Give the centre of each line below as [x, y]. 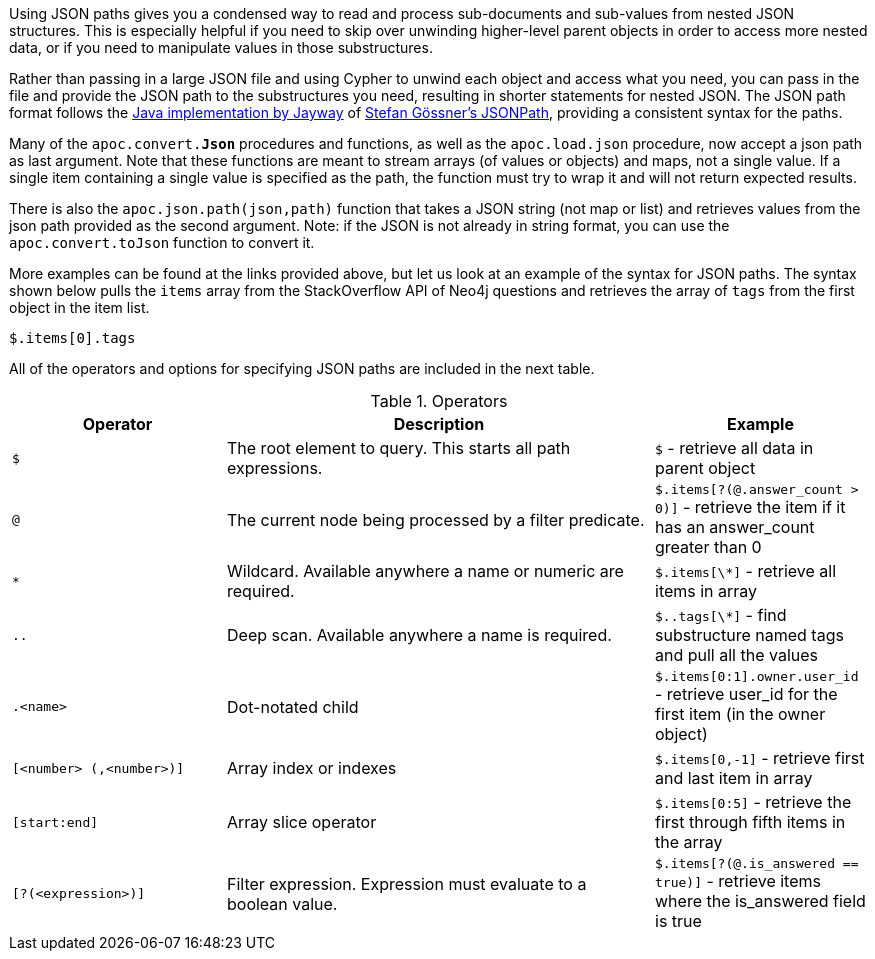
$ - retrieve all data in [734, 448]
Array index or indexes [312, 768]
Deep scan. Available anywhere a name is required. [419, 635]
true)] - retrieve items [738, 881]
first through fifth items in [750, 822]
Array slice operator [302, 822]
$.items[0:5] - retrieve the [753, 802]
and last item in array [734, 778]
